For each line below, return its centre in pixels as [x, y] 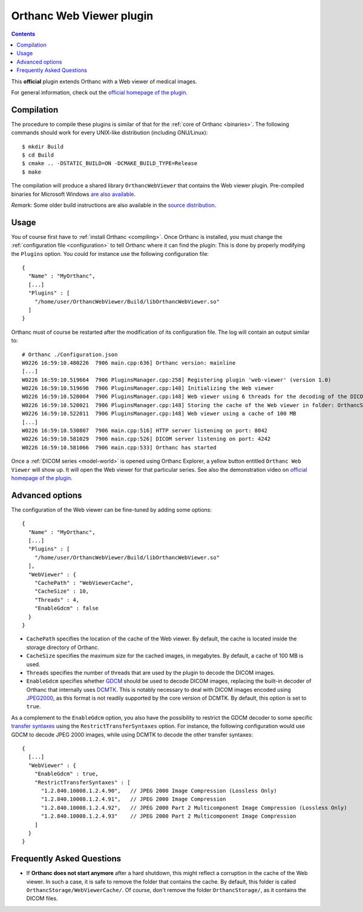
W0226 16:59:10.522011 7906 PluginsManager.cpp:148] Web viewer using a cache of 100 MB [159, 414]
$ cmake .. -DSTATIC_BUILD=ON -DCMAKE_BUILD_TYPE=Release [110, 164]
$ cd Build [38, 155]
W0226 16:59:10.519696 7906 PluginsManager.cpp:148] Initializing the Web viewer [148, 388]
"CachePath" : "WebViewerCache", [84, 583]
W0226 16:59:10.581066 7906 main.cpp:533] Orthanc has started [119, 447]
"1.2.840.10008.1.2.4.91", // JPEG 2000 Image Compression [133, 799]
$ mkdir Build [43, 146]
